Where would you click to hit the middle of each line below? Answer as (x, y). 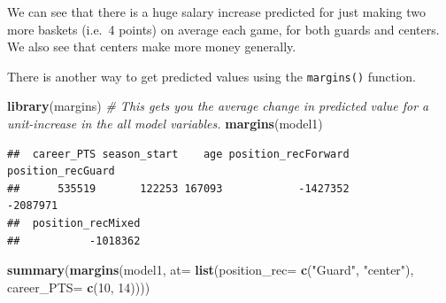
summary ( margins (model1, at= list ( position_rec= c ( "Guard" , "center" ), (211, 270)
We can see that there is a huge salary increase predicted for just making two (217, 12)
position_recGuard (61, 171)
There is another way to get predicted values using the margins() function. (211, 76)
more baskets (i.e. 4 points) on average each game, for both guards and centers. (223, 29)
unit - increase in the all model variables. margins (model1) (165, 124)
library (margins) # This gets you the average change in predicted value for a (218, 106)
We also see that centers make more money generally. (152, 47)
